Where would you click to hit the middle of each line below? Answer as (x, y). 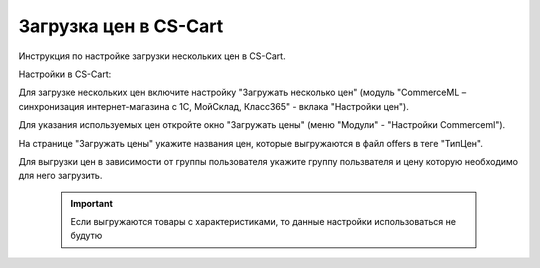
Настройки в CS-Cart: (65, 74)
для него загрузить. (60, 176)
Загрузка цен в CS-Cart (121, 26)
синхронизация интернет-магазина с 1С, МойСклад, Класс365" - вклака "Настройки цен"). (213, 106)
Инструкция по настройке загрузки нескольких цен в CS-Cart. (152, 56)
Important (92, 203)
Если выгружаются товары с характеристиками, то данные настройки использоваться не (263, 222)
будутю (86, 236)
